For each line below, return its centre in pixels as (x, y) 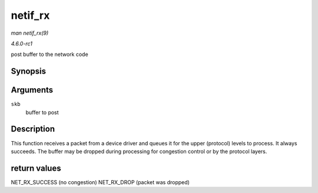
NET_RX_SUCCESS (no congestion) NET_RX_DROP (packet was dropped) (100, 182)
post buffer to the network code (49, 54)
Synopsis (29, 71)
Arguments (32, 90)
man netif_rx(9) (30, 33)
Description (33, 129)
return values (36, 168)
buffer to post (42, 112)
